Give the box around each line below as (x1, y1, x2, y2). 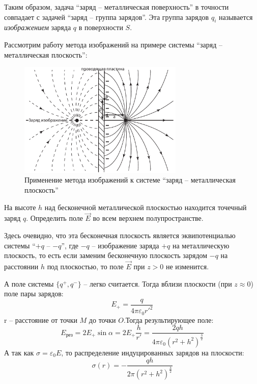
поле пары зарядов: (4, 288, 64, 299)
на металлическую (172, 240, 230, 250)
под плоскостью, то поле (47, 261, 124, 272)
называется (218, 11, 253, 22)
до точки (89, 314, 116, 325)
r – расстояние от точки (4, 314, 77, 325)
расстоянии (4, 261, 39, 272)
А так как (4, 347, 34, 357)
